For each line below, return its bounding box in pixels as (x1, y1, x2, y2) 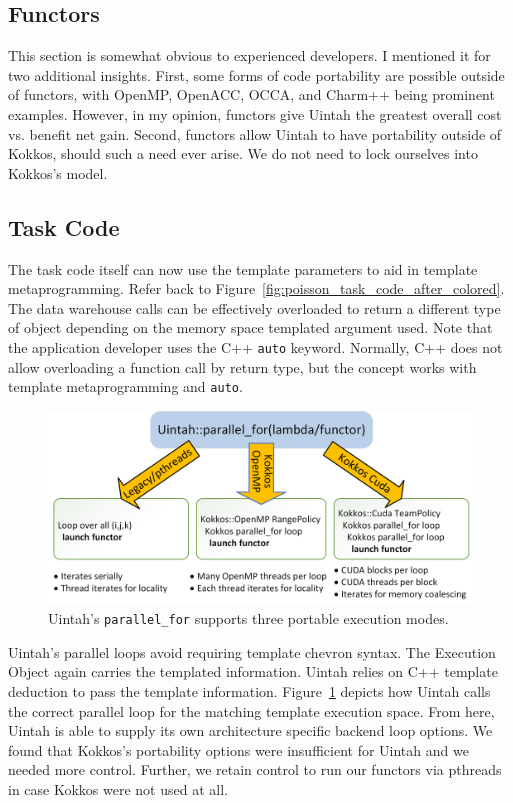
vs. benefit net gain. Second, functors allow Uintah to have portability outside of (8, 123, 502, 144)
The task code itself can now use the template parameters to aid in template (8, 258, 478, 279)
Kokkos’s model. (8, 162, 108, 183)
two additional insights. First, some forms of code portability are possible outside (8, 64, 505, 85)
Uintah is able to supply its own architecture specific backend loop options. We (8, 720, 493, 741)
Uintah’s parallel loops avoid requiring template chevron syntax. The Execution (8, 641, 496, 662)
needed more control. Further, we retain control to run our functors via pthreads (8, 759, 502, 780)
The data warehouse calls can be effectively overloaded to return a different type (8, 297, 501, 318)
